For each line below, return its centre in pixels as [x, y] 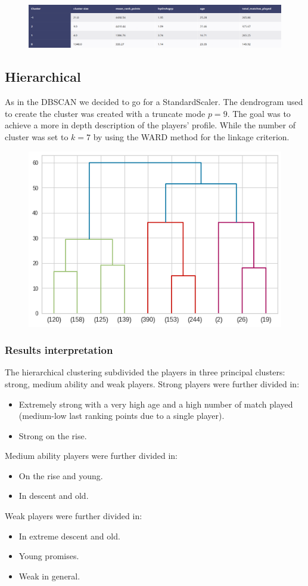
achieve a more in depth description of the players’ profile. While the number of [150, 125]
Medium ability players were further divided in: [91, 456]
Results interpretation [59, 350]
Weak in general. [49, 576]
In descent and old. [54, 496]
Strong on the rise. [53, 435]
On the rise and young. [61, 475]
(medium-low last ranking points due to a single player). [122, 416]
